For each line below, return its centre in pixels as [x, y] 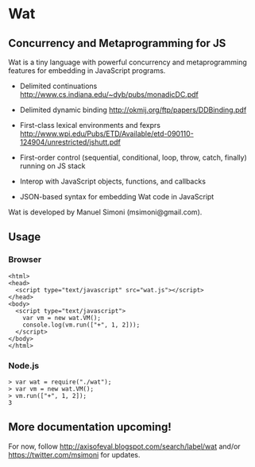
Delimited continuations [58, 86]
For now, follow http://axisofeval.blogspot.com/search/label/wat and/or [124, 446]
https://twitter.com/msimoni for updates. [74, 454]
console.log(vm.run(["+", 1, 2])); [81, 325]
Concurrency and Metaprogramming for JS [117, 43]
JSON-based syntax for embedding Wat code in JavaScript [117, 197]
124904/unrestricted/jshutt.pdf [70, 142]
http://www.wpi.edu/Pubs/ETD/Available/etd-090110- [107, 133]
